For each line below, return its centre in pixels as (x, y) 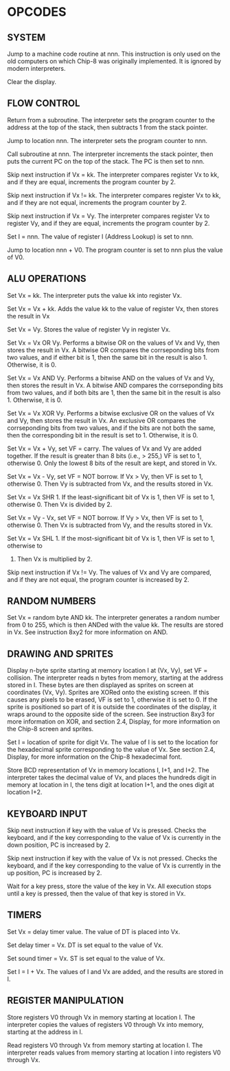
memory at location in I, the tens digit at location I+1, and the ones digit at (111, 785)
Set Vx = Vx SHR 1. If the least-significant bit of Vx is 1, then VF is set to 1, (111, 497)
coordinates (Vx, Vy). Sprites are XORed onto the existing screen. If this (108, 693)
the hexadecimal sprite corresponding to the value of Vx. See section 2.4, (111, 750)
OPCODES (37, 12)
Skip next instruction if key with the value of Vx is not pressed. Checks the (112, 858)
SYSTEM (26, 37)
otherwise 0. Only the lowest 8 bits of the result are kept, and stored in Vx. (112, 463)
